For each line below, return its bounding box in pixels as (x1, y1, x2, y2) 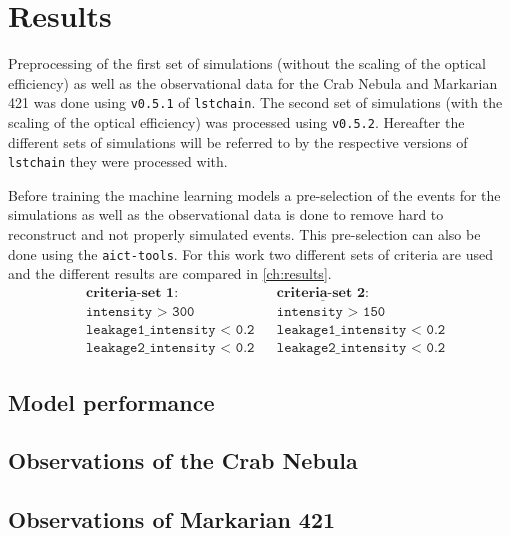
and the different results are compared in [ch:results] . (8, 263, 332, 284)
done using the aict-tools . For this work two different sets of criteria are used (8, 243, 493, 264)
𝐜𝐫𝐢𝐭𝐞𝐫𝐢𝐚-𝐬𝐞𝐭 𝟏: (86, 285, 179, 300)
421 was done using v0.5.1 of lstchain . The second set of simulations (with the (8, 92, 503, 113)
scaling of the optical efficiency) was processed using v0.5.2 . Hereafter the (8, 111, 465, 132)
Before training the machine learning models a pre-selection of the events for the (8, 184, 501, 205)
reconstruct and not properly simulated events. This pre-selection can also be (8, 224, 481, 245)
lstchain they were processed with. (8, 151, 228, 172)
